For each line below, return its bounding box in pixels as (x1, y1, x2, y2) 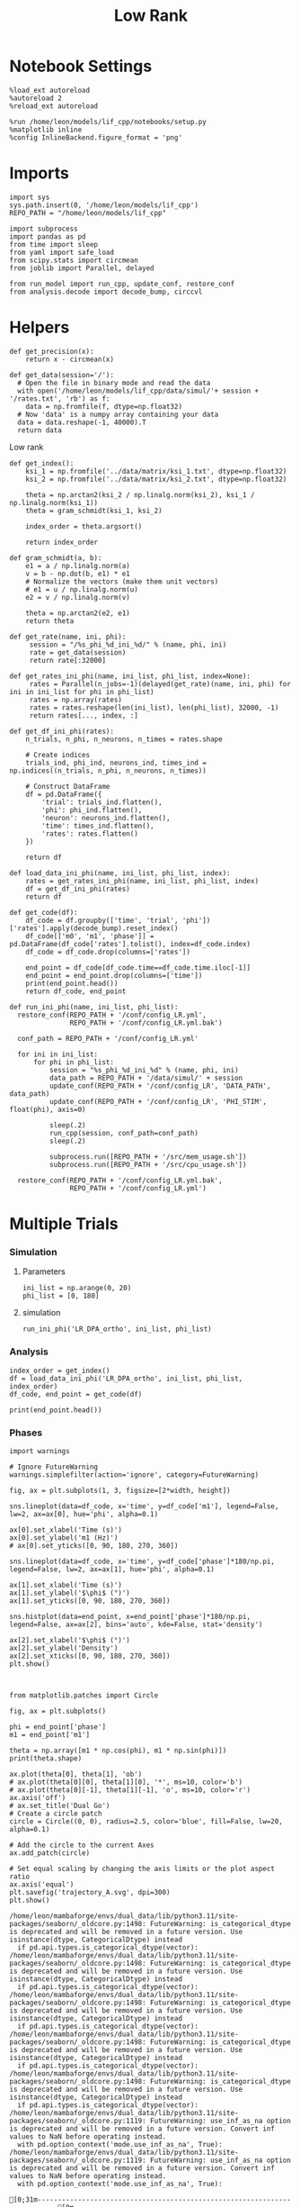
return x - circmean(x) (25, 355, 115, 364)
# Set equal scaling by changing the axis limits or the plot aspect (9, 1864, 276, 1873)
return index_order (25, 538, 99, 547)
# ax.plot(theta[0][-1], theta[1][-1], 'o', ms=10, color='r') (9, 1785, 251, 1795)
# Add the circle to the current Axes (9, 1841, 154, 1850)
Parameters (22, 1266, 66, 1277)
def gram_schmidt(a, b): (9, 553, 102, 563)
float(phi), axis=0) (9, 1105, 87, 1114)
